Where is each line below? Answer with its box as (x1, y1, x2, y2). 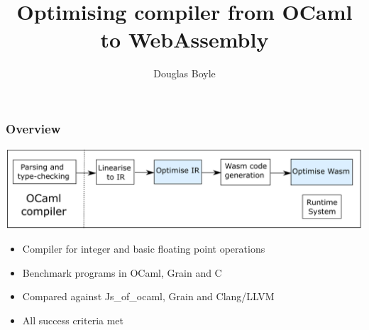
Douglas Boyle (153, 66, 216, 81)
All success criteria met (22, 312, 124, 327)
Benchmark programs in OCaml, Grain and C (22, 265, 222, 280)
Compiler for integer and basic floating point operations (22, 241, 265, 255)
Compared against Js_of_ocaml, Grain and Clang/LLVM (22, 289, 275, 304)
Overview (6, 119, 61, 137)
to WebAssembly (100, 25, 269, 54)
